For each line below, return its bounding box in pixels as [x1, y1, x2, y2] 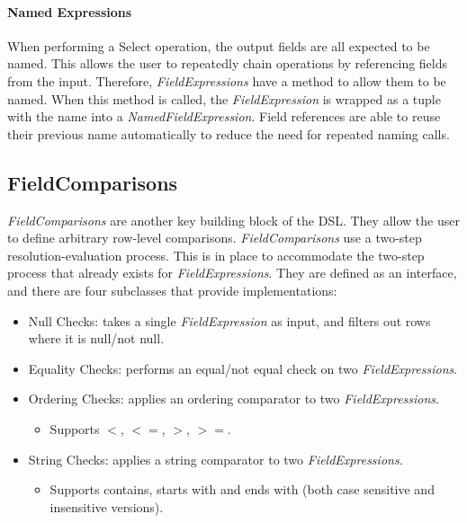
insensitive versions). [49, 497, 164, 516]
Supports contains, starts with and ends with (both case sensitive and [49, 480, 435, 499]
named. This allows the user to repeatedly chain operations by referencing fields [7, 54, 448, 73]
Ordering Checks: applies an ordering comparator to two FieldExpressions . [28, 389, 439, 408]
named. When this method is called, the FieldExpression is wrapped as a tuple [7, 89, 441, 108]
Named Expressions [7, 2, 132, 21]
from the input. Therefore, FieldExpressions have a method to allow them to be [7, 71, 446, 90]
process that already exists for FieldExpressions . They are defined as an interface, [7, 263, 457, 282]
